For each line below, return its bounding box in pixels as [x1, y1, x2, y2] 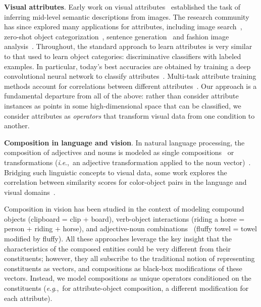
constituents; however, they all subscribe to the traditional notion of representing [4, 253, 255, 264]
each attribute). [4, 292, 53, 303]
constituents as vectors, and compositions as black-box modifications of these [4, 263, 242, 273]
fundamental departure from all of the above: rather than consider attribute [4, 90, 239, 101]
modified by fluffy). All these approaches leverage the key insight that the [4, 233, 232, 244]
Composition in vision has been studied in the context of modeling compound [4, 203, 244, 214]
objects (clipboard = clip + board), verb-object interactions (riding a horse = [4, 213, 245, 224]
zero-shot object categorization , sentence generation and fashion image [4, 31, 229, 41]
